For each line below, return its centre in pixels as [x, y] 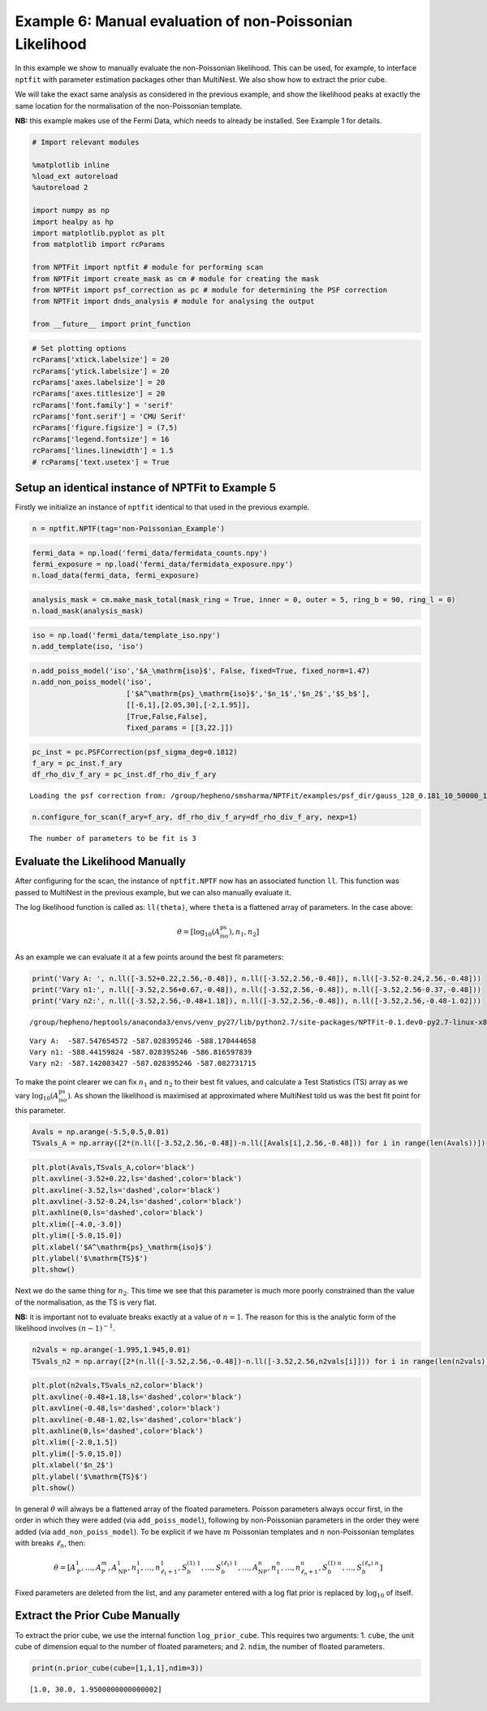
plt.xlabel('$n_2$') [73, 1465]
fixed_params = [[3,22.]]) [180, 728]
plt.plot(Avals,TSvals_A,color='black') [113, 1167]
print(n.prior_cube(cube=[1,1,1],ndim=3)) [118, 1668]
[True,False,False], [167, 716]
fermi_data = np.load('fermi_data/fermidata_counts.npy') [150, 553]
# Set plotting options [80, 348]
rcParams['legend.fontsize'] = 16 [101, 439]
